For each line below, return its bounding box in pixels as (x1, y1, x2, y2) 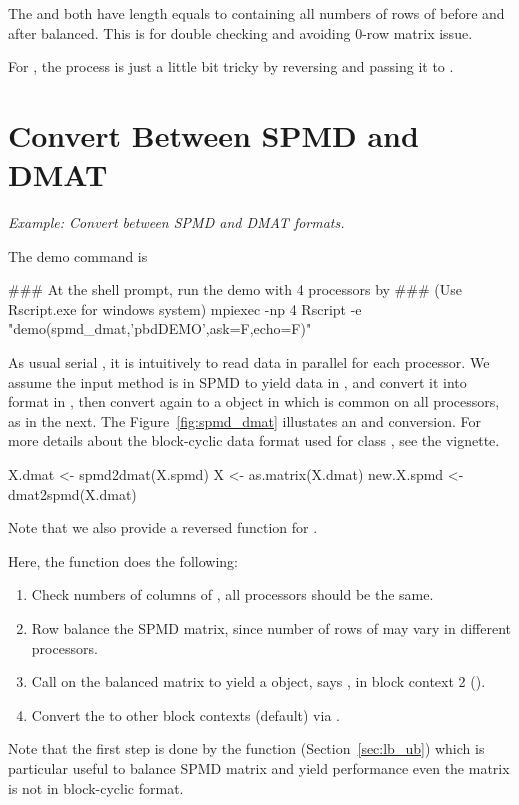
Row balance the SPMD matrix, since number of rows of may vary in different (31, 618, 512, 638)
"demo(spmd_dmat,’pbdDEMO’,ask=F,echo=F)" (8, 318, 312, 339)
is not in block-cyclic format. (8, 777, 184, 798)
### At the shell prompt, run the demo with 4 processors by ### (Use (8, 279, 462, 300)
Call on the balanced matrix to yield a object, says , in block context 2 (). (31, 671, 486, 692)
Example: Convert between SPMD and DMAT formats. (8, 212, 345, 233)
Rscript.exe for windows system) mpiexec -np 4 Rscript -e (8, 298, 362, 319)
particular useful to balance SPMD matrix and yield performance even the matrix (8, 757, 510, 778)
